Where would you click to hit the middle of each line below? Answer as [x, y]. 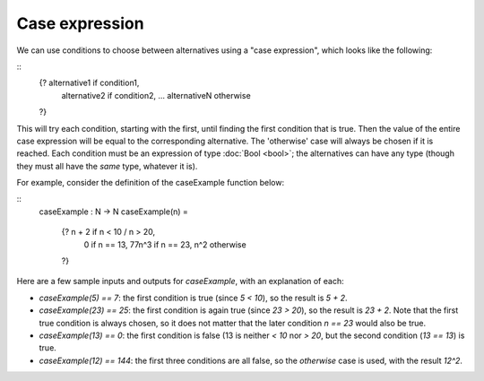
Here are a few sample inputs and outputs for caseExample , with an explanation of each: [180, 281]
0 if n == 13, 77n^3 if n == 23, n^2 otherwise [165, 244]
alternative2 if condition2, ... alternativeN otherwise [156, 95]
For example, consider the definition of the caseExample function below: [151, 183]
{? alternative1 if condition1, [89, 83]
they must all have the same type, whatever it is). [107, 166]
